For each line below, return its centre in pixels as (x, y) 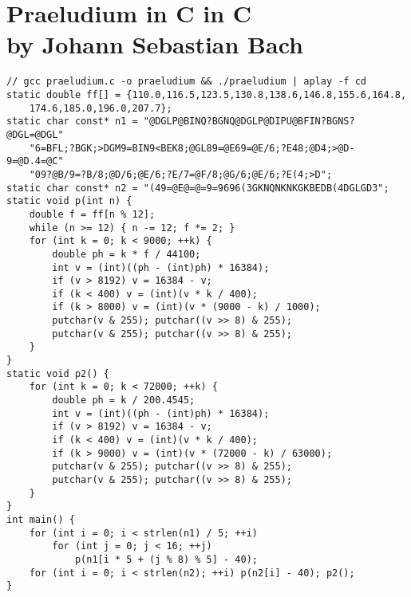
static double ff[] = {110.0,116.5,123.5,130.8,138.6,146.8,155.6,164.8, (207, 94)
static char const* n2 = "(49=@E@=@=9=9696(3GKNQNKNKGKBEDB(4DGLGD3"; (198, 188)
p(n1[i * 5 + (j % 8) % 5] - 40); (166, 559)
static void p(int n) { (69, 201)
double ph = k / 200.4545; (124, 401)
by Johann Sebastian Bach (155, 44)
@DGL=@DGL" (35, 134)
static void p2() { (58, 373)
